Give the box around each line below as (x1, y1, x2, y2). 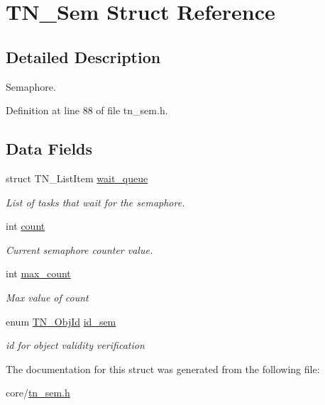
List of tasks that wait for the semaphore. (6, 194, 185, 209)
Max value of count (6, 289, 89, 304)
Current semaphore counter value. (6, 242, 153, 257)
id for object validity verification (6, 338, 145, 353)
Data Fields (6, 138, 93, 160)
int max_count (6, 266, 71, 281)
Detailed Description (6, 45, 161, 67)
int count (6, 218, 45, 233)
